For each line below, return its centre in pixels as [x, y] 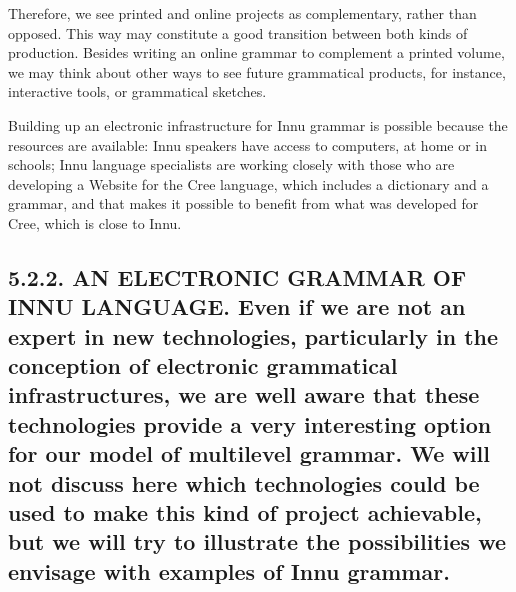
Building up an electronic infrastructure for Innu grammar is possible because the [258, 124]
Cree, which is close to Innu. [95, 222]
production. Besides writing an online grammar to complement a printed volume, [256, 52]
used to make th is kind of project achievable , [245, 512]
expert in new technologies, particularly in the [253, 335]
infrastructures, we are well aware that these [244, 394]
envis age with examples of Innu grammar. [229, 570]
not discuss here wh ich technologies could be [244, 482]
